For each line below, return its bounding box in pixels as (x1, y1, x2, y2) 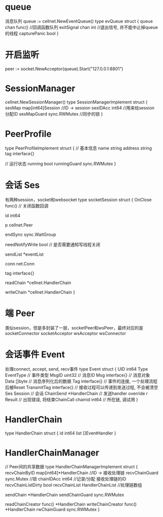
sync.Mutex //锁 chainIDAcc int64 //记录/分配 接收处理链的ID (5, 476, 127, 482)
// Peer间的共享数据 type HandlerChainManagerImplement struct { (5, 464, 138, 470)
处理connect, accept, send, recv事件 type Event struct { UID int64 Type (5, 366, 148, 372)
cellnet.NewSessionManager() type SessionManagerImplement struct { (5, 99, 148, 105)
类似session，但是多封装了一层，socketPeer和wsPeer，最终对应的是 (5, 325, 144, 331)
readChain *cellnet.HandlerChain (5, 280, 72, 286)
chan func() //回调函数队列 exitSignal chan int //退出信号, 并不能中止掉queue (5, 24, 158, 30)
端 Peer (5, 308, 35, 319)
